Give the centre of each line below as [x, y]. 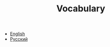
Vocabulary [81, 9]
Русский [19, 39]
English [17, 34]
